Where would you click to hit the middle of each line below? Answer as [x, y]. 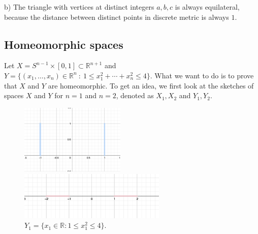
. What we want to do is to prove [202, 75]
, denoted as [135, 95]
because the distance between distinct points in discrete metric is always [117, 17]
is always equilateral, [207, 7]
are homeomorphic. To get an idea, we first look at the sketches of [151, 85]
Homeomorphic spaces [64, 44]
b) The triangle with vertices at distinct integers [79, 7]
